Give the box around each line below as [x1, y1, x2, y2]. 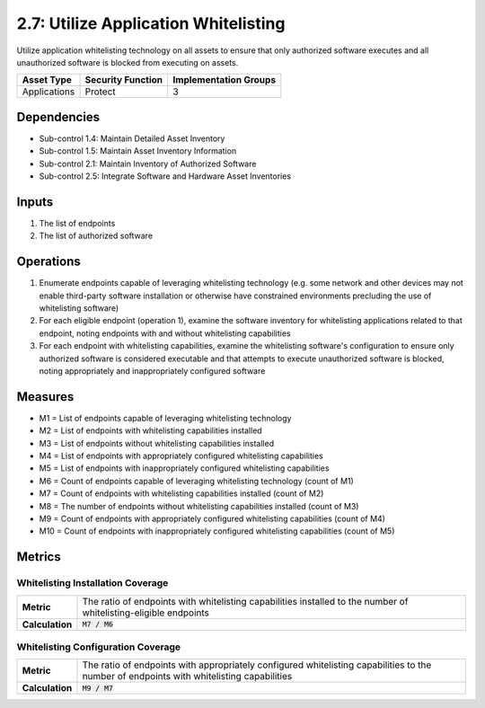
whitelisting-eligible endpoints [82, 606, 210, 619]
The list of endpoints [39, 217, 116, 228]
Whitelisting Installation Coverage [16, 577, 169, 589]
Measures [16, 389, 75, 404]
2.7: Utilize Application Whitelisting [16, 13, 286, 33]
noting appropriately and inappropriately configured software [39, 365, 266, 376]
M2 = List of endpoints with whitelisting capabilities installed [39, 425, 262, 436]
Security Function [84, 74, 163, 86]
